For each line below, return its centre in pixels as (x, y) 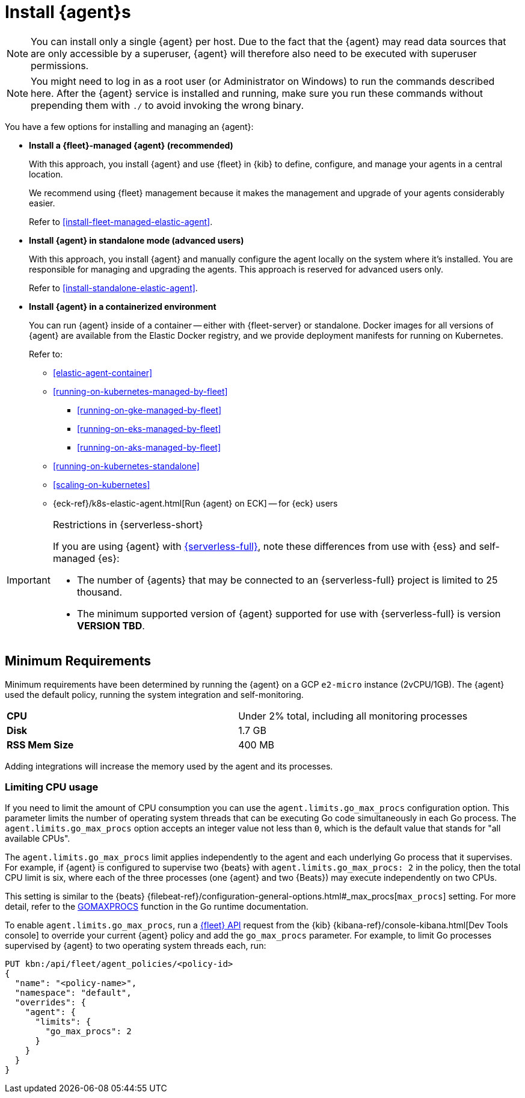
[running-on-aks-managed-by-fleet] (149, 447)
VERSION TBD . (111, 625)
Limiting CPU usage (52, 787)
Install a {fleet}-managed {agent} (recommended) (131, 145)
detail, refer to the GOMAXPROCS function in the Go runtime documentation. (157, 907)
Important (29, 580)
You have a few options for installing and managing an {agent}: (129, 126)
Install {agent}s (68, 12)
